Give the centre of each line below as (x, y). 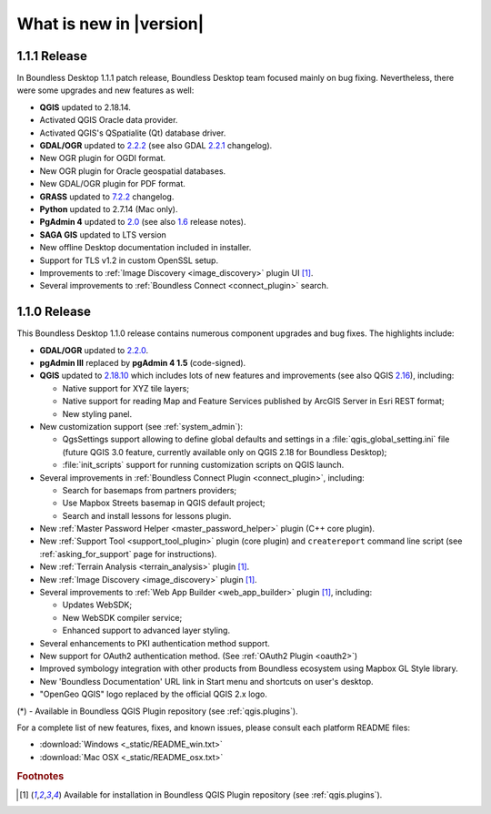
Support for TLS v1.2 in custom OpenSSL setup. (129, 260)
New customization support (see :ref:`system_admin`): (141, 426)
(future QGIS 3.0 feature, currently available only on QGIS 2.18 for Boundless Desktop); (225, 452)
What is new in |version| (110, 24)
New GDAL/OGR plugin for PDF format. (113, 184)
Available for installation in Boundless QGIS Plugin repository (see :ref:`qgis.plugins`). (223, 794)
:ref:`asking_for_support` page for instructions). (128, 554)
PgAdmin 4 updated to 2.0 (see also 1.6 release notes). (143, 222)
